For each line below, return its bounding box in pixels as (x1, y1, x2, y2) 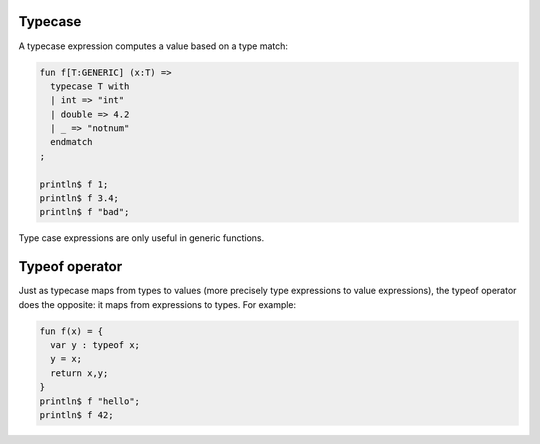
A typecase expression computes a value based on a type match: (18, 40, 289, 52)
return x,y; (50, 367, 109, 379)
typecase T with (50, 80, 130, 92)
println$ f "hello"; (39, 395, 140, 407)
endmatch (50, 136, 93, 148)
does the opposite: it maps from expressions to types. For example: (18, 298, 297, 310)
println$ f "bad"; (39, 206, 130, 218)
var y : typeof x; (50, 340, 140, 351)
